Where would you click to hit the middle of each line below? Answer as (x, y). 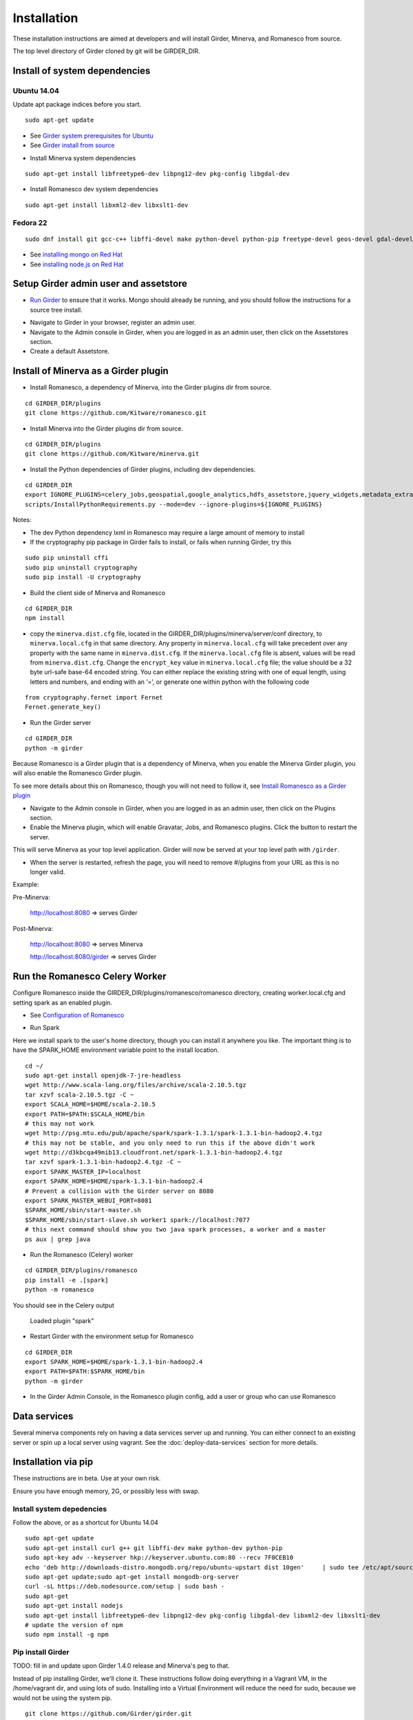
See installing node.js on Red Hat (77, 264)
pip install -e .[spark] (67, 1280)
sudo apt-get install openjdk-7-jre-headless (103, 1075)
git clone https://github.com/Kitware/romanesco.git (116, 413)
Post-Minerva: (33, 928)
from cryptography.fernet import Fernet (94, 698)
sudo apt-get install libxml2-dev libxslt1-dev (107, 205)
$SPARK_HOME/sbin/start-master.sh (83, 1210)
